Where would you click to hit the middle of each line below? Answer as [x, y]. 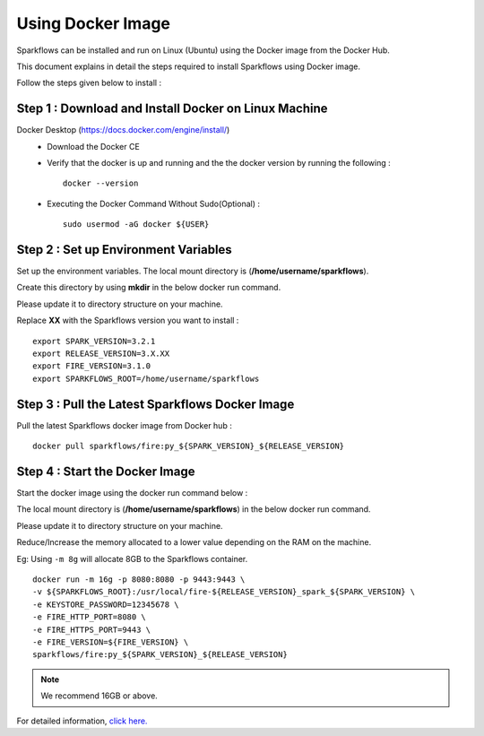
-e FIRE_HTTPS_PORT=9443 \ [92, 629]
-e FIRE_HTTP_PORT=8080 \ [90, 617]
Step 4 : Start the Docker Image [106, 471]
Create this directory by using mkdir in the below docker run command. [149, 288]
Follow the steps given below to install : [89, 83]
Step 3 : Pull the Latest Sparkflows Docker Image [156, 404]
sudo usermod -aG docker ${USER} [136, 225]
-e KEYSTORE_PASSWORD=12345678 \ [106, 604]
